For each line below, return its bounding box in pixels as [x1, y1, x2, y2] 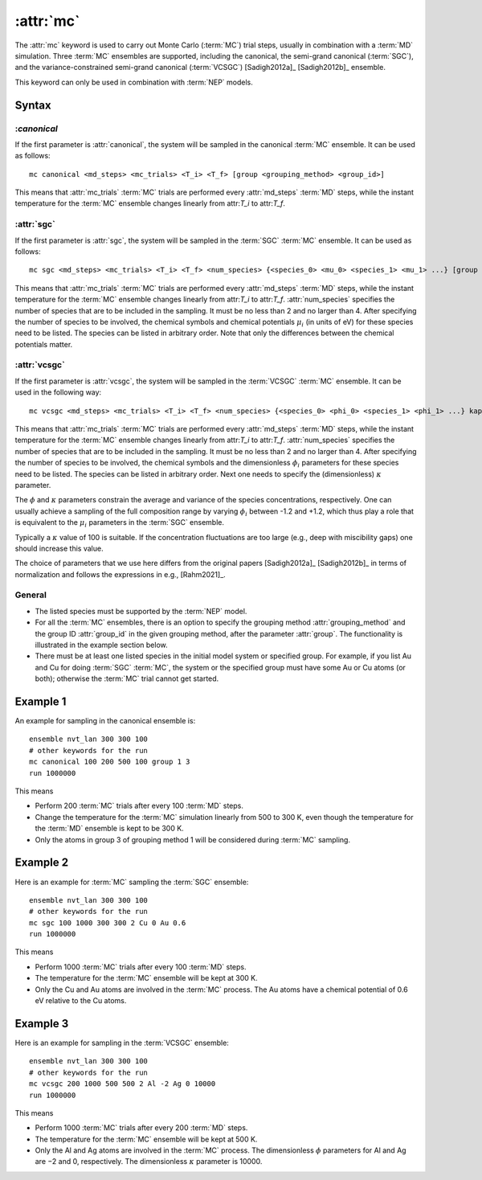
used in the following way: [14, 387, 102, 397]
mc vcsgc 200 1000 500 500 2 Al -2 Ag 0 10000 [29, 1080, 216, 1088]
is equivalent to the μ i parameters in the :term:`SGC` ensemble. [14, 518, 225, 529]
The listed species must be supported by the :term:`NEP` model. [35, 606, 247, 616]
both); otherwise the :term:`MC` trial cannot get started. [35, 674, 219, 683]
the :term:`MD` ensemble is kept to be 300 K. [35, 824, 184, 834]
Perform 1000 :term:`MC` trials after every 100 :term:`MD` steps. [35, 961, 247, 972]
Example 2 [14, 856, 68, 870]
